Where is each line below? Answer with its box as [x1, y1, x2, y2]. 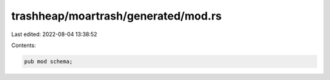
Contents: [11, 42, 36, 49]
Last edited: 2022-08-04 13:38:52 [11, 31, 98, 38]
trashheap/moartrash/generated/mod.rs [11, 9, 222, 23]
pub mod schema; [24, 58, 73, 65]
